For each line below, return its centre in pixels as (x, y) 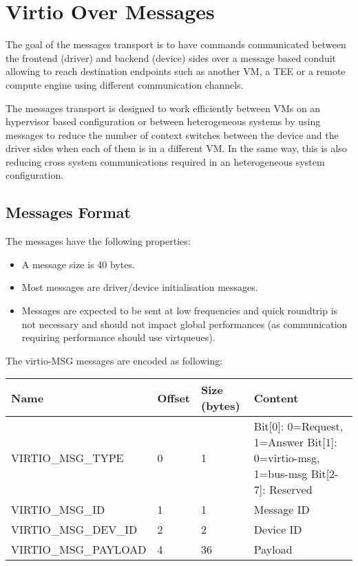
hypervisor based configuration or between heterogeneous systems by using (163, 121)
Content (276, 398)
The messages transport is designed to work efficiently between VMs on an (163, 108)
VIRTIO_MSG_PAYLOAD (79, 549)
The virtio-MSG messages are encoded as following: (114, 360)
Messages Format (68, 212)
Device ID (278, 530)
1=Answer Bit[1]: (295, 442)
